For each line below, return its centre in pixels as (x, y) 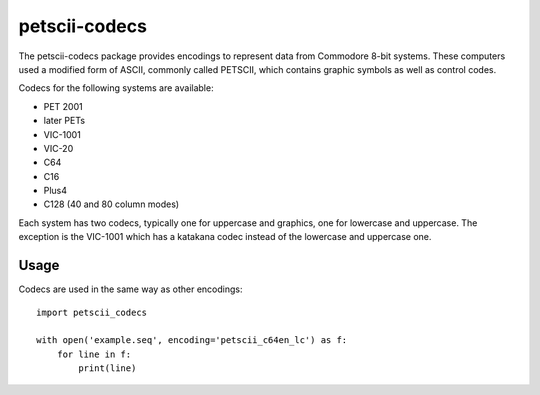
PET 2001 (63, 106)
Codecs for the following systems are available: (116, 88)
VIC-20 (58, 148)
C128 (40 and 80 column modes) (111, 204)
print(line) (107, 368)
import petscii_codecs (92, 312)
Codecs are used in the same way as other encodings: (130, 289)
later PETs (64, 121)
